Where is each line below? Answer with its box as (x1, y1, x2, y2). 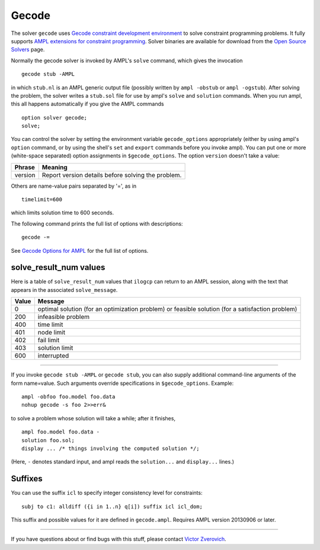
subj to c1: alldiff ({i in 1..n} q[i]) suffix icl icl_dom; (21, 503, 203, 510)
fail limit (37, 336, 60, 345)
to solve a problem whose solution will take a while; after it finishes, (11, 414, 176, 422)
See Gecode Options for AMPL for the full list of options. (11, 247, 149, 254)
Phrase (14, 163, 36, 171)
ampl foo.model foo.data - (21, 429, 100, 435)
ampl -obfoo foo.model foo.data (21, 394, 116, 400)
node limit (37, 329, 65, 337)
